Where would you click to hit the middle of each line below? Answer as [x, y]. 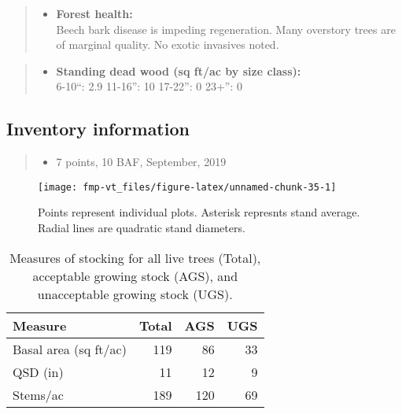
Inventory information [98, 129]
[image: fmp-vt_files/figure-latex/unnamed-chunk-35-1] [187, 187]
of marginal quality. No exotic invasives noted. [168, 44]
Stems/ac [38, 394]
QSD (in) [38, 371]
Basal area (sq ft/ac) [70, 349]
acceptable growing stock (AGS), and [135, 275]
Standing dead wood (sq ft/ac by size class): [179, 70]
